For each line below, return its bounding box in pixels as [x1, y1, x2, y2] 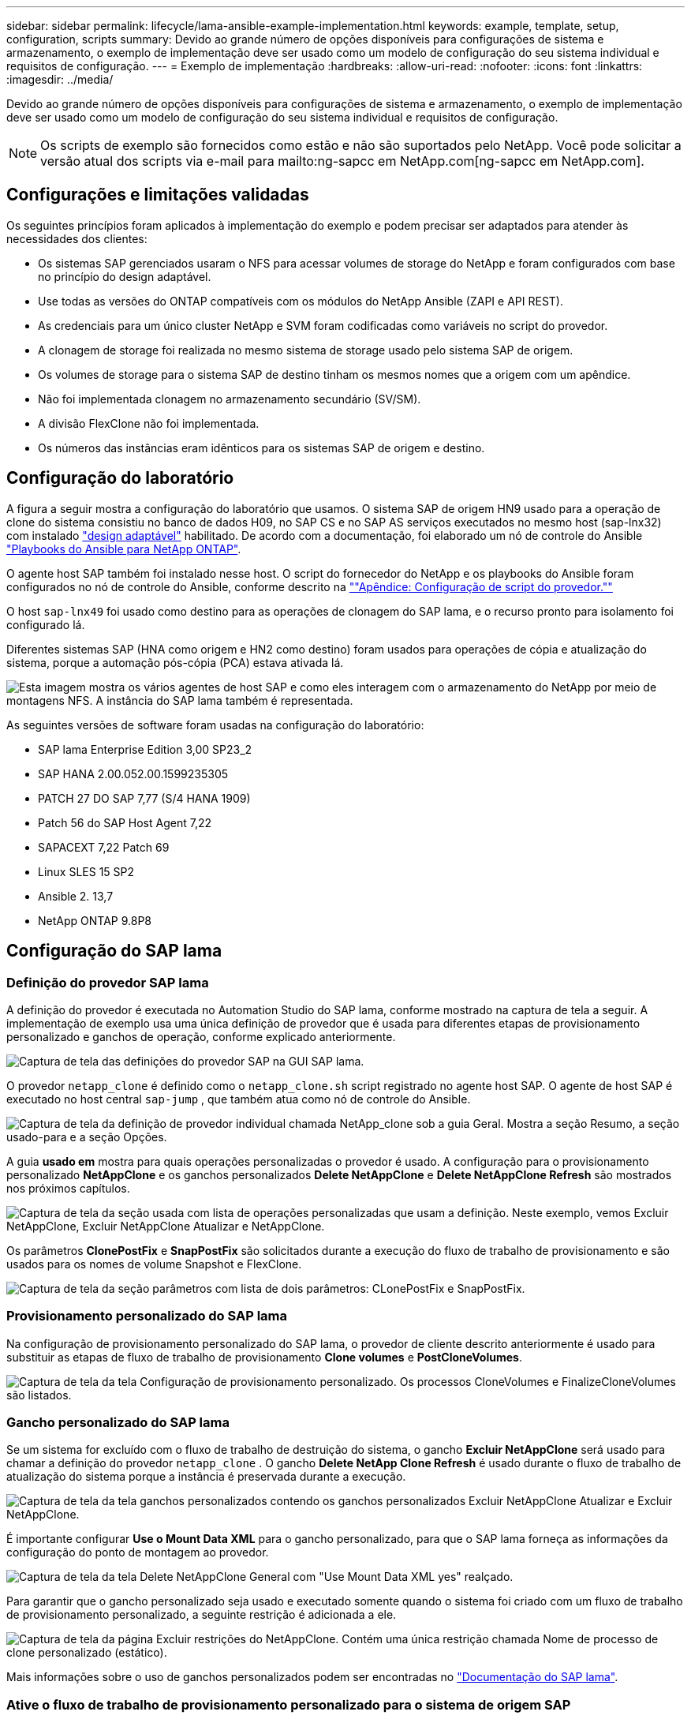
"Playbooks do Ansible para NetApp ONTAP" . [6, 541, 241, 556]
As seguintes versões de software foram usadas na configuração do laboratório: [6, 717, 424, 732]
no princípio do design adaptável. [38, 269, 211, 283]
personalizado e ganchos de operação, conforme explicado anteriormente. [6, 1029, 396, 1043]
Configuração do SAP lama [6, 941, 222, 961]
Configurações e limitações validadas [6, 185, 309, 205]
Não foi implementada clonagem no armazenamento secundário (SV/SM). [38, 391, 421, 406]
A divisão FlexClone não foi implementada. [38, 416, 260, 430]
